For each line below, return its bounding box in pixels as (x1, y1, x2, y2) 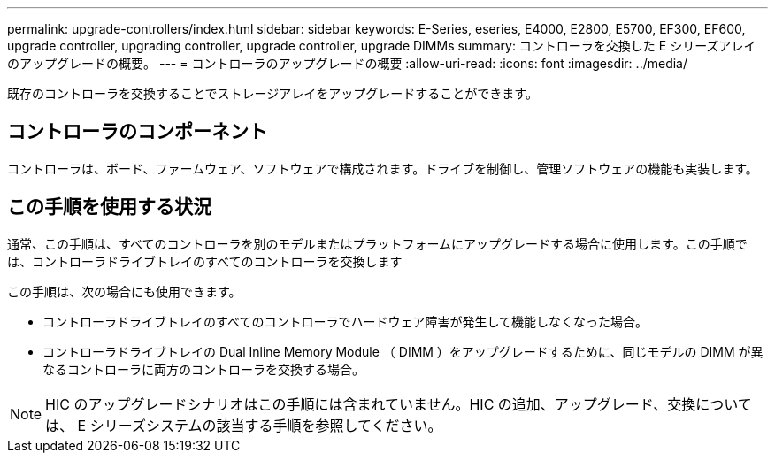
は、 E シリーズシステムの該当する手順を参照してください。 (45, 416, 442, 434)
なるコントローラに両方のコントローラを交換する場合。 (42, 361, 364, 377)
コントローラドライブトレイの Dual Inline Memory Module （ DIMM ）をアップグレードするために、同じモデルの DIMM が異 (42, 343, 763, 359)
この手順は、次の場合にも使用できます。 (7, 283, 242, 299)
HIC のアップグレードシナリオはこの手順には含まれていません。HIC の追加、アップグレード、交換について (45, 395, 752, 413)
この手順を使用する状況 (7, 195, 211, 218)
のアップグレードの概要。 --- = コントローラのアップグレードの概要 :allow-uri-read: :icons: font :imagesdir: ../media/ (7, 56, 688, 71)
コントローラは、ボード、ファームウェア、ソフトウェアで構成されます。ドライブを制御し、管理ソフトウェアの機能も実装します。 (7, 160, 758, 176)
